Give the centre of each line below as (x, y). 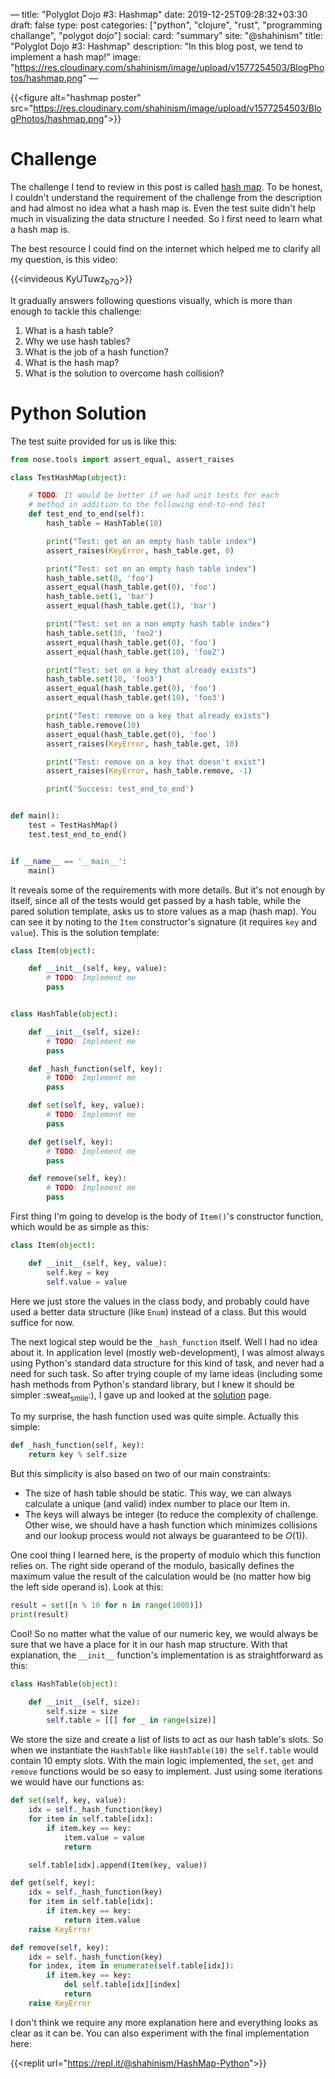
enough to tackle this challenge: (76, 311)
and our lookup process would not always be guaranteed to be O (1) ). (166, 1536)
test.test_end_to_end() (78, 834)
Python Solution (78, 413)
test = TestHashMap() (73, 825)
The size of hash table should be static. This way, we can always (158, 1493)
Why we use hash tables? (77, 341)
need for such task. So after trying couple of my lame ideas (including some (166, 1373)
